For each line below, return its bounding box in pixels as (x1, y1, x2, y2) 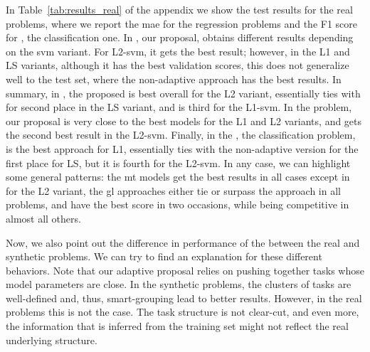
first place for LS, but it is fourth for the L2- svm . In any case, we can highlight (6, 155, 351, 170)
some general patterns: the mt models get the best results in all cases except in (6, 169, 350, 184)
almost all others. (6, 210, 81, 225)
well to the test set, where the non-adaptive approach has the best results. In (6, 71, 342, 86)
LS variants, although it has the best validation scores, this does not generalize (6, 58, 349, 73)
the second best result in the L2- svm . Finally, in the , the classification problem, (6, 127, 356, 142)
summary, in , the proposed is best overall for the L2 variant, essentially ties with (6, 85, 361, 100)
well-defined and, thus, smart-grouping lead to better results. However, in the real (6, 290, 362, 305)
